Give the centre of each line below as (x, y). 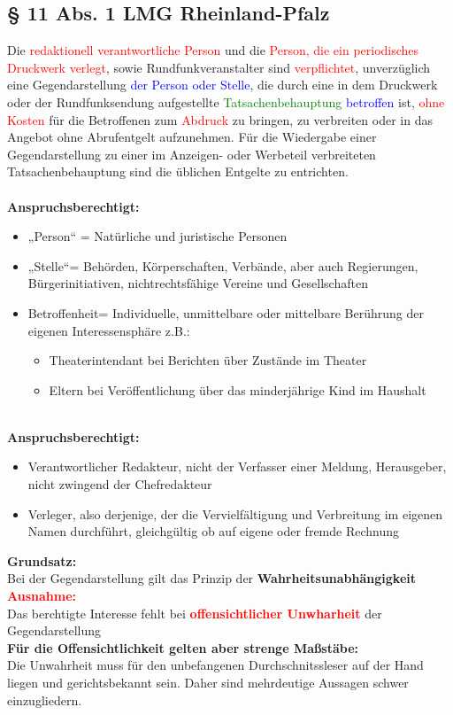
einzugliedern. (45, 699)
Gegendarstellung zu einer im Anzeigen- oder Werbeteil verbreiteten (192, 154)
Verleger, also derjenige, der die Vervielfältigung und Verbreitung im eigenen (235, 513)
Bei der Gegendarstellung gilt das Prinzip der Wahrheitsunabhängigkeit (211, 578)
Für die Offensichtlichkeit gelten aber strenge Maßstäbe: (183, 647)
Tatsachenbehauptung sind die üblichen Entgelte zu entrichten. (178, 171)
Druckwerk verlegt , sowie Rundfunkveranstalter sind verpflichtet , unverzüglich (219, 67)
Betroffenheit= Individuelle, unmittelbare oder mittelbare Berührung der (226, 312)
